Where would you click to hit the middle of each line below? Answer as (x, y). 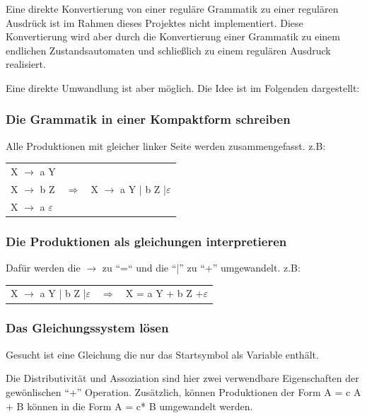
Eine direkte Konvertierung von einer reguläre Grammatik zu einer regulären (172, 8)
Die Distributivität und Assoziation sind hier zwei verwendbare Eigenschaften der (182, 378)
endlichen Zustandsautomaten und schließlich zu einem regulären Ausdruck (168, 50)
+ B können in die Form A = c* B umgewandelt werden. (129, 406)
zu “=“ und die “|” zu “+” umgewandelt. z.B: (201, 268)
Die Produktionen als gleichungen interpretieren (146, 241)
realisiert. (26, 64)
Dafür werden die (43, 268)
